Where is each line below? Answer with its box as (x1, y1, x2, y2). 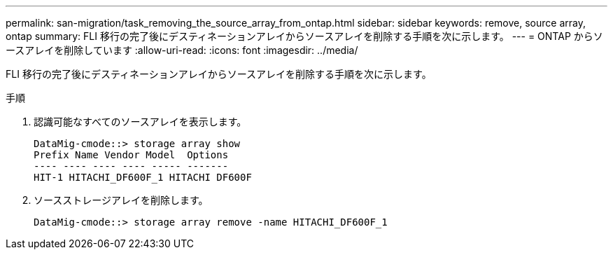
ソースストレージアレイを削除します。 (34, 194, 209, 206)
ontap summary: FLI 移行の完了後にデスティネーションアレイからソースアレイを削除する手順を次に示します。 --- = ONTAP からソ (6, 30, 603, 42)
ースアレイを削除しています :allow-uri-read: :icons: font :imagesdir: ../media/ (6, 44, 358, 56)
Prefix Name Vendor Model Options (34, 149, 229, 160)
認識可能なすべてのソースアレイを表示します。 (34, 116, 247, 127)
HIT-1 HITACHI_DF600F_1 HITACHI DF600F (34, 172, 252, 183)
